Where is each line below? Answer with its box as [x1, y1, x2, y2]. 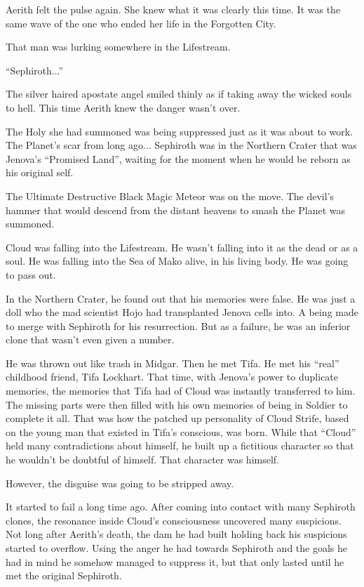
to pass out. [6, 267, 56, 282]
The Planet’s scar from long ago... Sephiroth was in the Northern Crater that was [6, 138, 357, 152]
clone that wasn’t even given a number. [6, 332, 175, 347]
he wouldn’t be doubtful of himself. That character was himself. [6, 452, 279, 467]
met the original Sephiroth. [6, 568, 122, 583]
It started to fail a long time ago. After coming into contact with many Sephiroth [6, 499, 356, 514]
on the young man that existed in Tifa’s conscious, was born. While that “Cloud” [6, 424, 356, 439]
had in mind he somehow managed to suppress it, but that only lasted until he [6, 554, 344, 569]
